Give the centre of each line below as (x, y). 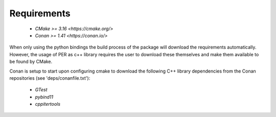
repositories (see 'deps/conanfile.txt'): (50, 78)
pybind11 (44, 97)
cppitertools (48, 104)
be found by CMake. (31, 62)
